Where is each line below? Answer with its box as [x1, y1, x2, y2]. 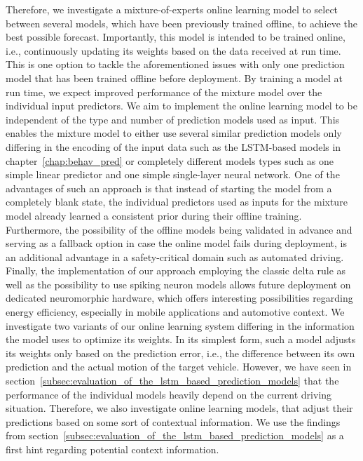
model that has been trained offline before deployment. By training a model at [6, 70, 343, 85]
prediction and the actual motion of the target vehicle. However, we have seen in [6, 359, 352, 374]
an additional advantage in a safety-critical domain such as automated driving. [6, 249, 344, 264]
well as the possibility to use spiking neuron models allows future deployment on [6, 276, 351, 291]
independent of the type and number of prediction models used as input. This [6, 112, 340, 126]
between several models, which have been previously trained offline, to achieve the [6, 15, 357, 30]
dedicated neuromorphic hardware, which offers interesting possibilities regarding [6, 290, 353, 305]
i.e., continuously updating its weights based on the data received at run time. [6, 43, 341, 58]
